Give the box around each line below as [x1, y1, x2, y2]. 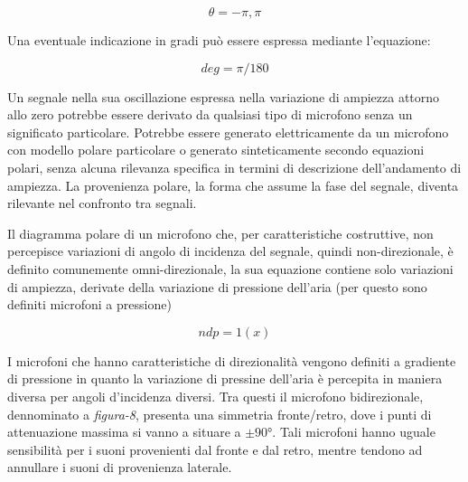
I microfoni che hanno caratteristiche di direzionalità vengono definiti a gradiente [7, 351, 456, 370]
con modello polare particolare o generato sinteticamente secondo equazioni [7, 140, 425, 159]
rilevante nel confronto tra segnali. [7, 194, 197, 213]
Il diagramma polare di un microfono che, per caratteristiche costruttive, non [7, 223, 434, 242]
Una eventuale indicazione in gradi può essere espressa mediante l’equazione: [7, 31, 431, 49]
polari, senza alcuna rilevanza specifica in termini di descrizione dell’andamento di [7, 157, 462, 176]
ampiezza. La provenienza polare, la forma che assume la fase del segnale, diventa [7, 175, 459, 194]
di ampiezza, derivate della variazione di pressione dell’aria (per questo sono [7, 277, 427, 296]
